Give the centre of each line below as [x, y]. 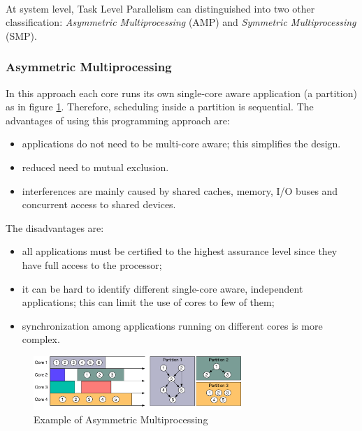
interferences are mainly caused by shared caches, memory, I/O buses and [180, 190]
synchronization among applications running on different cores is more [172, 325]
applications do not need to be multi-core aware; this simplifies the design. [181, 144]
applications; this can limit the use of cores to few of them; [148, 302]
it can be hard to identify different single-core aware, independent [162, 288]
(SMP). [21, 35]
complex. [41, 339]
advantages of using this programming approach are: [118, 120]
